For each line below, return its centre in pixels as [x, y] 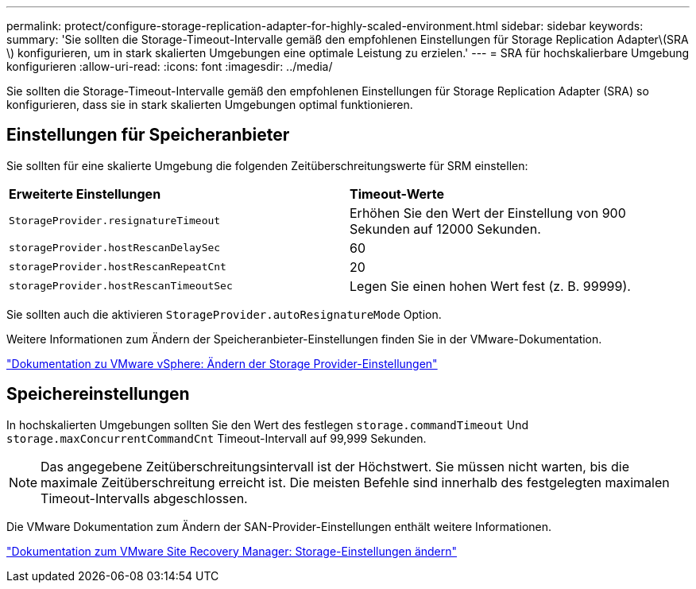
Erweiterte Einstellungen [85, 194]
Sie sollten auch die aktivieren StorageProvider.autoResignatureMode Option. [224, 314]
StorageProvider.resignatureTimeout [115, 221]
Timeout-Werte [397, 194]
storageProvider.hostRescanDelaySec [115, 248]
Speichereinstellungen [98, 394]
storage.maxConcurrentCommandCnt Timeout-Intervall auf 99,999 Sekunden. [217, 438]
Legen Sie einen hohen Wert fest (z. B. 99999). [490, 286]
